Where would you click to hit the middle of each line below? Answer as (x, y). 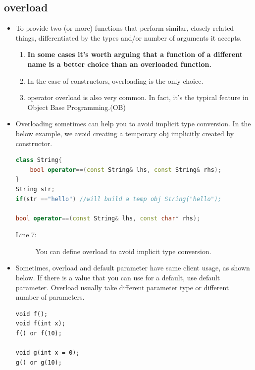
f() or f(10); (39, 334)
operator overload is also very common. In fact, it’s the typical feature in (138, 97)
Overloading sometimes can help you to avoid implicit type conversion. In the (133, 124)
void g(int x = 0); (48, 353)
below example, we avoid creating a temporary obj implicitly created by (125, 133)
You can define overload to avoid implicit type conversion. (123, 251)
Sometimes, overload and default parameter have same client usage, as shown (133, 268)
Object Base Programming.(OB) (76, 107)
